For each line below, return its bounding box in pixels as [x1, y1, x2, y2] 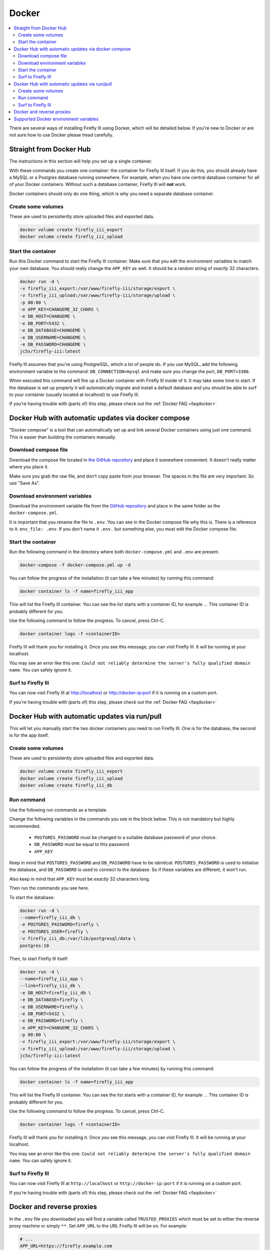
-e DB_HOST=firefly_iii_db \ [19, 990, 91, 995]
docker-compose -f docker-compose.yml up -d [19, 562, 131, 568]
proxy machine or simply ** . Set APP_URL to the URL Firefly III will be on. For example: [9, 1222, 187, 1228]
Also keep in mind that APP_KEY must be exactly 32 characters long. [9, 875, 150, 882]
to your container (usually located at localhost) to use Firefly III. [9, 391, 139, 397]
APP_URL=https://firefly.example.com [19, 1243, 112, 1249]
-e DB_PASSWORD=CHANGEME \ [19, 341, 86, 347]
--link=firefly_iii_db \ [19, 983, 81, 988]
